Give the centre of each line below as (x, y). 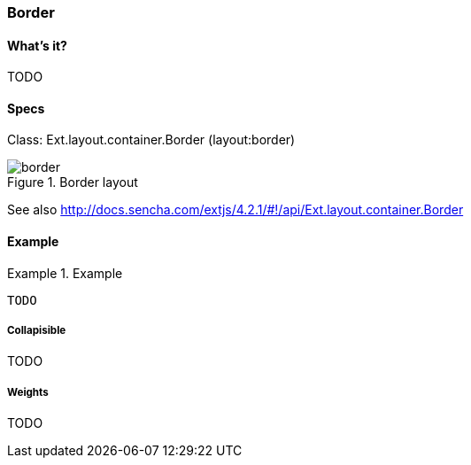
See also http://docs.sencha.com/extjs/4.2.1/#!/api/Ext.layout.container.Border (235, 210)
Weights (28, 392)
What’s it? (37, 45)
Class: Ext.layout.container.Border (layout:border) (151, 140)
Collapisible (37, 331)
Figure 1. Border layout (73, 182)
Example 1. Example (65, 273)
